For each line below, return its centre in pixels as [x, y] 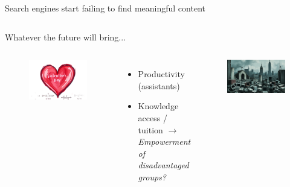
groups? [152, 176]
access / [153, 117]
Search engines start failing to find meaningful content [105, 8]
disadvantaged [163, 165]
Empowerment [164, 141]
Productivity [161, 74]
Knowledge [158, 106]
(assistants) [159, 85]
